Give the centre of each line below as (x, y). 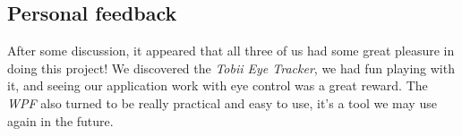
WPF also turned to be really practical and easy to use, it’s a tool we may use (222, 102)
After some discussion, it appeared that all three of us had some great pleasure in (231, 51)
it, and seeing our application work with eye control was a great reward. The (218, 85)
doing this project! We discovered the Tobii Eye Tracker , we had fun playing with (231, 68)
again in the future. (60, 120)
